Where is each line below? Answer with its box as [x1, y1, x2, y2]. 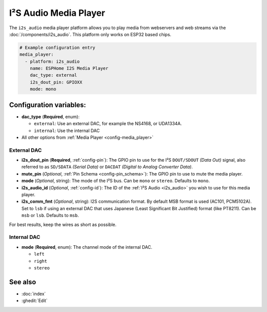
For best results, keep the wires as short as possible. [9, 222, 117, 227]
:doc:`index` [21, 291, 46, 297]
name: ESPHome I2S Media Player [30, 66, 109, 71]
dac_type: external [30, 72, 78, 78]
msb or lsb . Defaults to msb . [21, 213, 79, 219]
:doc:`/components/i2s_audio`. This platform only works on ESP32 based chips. [9, 31, 172, 37]
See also [9, 277, 37, 286]
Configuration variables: [9, 100, 87, 109]
